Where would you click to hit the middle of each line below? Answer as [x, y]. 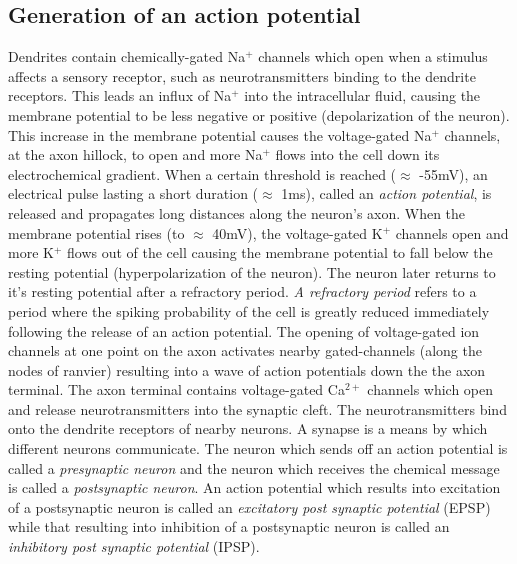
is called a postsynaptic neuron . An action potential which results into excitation [254, 487]
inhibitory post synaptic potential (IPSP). [134, 546]
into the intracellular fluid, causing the [362, 95]
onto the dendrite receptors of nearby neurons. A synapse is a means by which [248, 428]
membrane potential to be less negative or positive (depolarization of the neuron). [259, 114]
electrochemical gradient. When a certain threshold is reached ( [202, 173]
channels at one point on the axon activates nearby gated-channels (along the [245, 350]
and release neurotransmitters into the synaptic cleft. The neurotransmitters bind [257, 408]
